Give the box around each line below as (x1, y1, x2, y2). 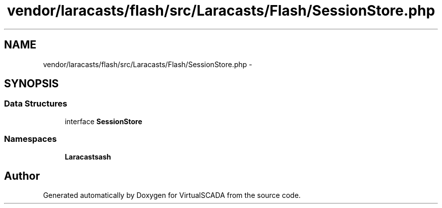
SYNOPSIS (4, 77, 59, 90)
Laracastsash (65, 152, 111, 161)
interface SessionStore (65, 117, 142, 126)
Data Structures (4, 98, 68, 109)
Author (4, 169, 40, 182)
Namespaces (4, 134, 57, 144)
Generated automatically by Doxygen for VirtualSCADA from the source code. (43, 191, 301, 200)
